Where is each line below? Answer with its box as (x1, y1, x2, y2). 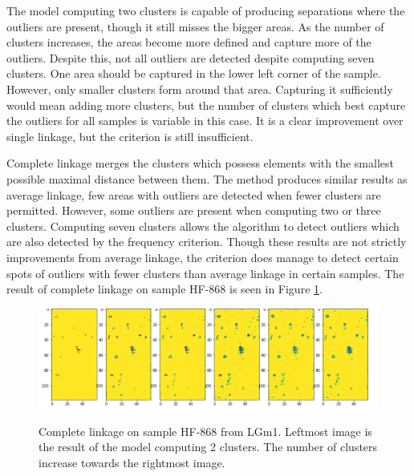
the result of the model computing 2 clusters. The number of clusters (39, 438, 378, 455)
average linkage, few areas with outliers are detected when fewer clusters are (6, 186, 381, 203)
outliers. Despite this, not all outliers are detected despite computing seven (6, 49, 375, 66)
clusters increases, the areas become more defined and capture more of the (6, 34, 371, 50)
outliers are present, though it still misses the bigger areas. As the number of (6, 18, 384, 34)
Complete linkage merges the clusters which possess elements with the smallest (6, 155, 394, 171)
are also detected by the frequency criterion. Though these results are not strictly (6, 233, 407, 250)
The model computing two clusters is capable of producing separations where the (6, 2, 405, 18)
